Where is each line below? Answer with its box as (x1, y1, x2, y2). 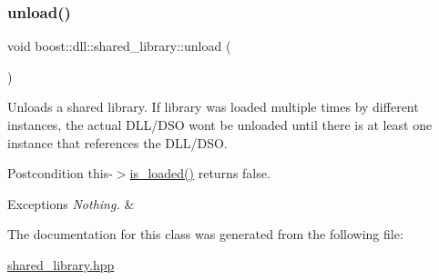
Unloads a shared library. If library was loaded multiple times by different (7, 97, 419, 116)
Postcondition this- (7, 164, 113, 183)
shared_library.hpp (7, 255, 115, 274)
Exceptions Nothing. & (7, 194, 135, 213)
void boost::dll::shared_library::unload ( (7, 36, 231, 55)
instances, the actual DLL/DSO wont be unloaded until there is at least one (7, 115, 433, 134)
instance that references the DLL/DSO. (7, 133, 228, 152)
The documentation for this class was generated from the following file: (7, 225, 403, 244)
